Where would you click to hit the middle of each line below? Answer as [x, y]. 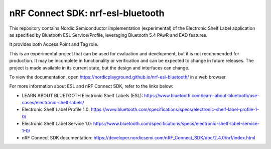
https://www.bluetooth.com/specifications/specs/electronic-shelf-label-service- [176, 124]
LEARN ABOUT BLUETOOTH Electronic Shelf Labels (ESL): [82, 95]
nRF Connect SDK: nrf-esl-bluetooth [87, 13]
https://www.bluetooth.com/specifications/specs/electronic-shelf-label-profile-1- [175, 109]
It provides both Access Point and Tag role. [54, 44]
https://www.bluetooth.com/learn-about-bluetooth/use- [201, 95]
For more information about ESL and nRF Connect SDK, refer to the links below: [91, 86]
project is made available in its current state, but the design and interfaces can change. [99, 67]
